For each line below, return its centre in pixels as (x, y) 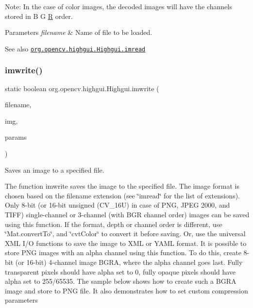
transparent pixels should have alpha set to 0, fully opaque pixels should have (120, 271)
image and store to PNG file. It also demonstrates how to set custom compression (126, 290)
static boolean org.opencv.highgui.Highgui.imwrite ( (82, 88)
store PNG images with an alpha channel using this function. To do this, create (123, 252)
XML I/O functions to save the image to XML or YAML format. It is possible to (126, 243)
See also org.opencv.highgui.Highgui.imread (75, 48)
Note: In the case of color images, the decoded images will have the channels (118, 6)
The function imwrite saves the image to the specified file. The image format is (122, 186)
